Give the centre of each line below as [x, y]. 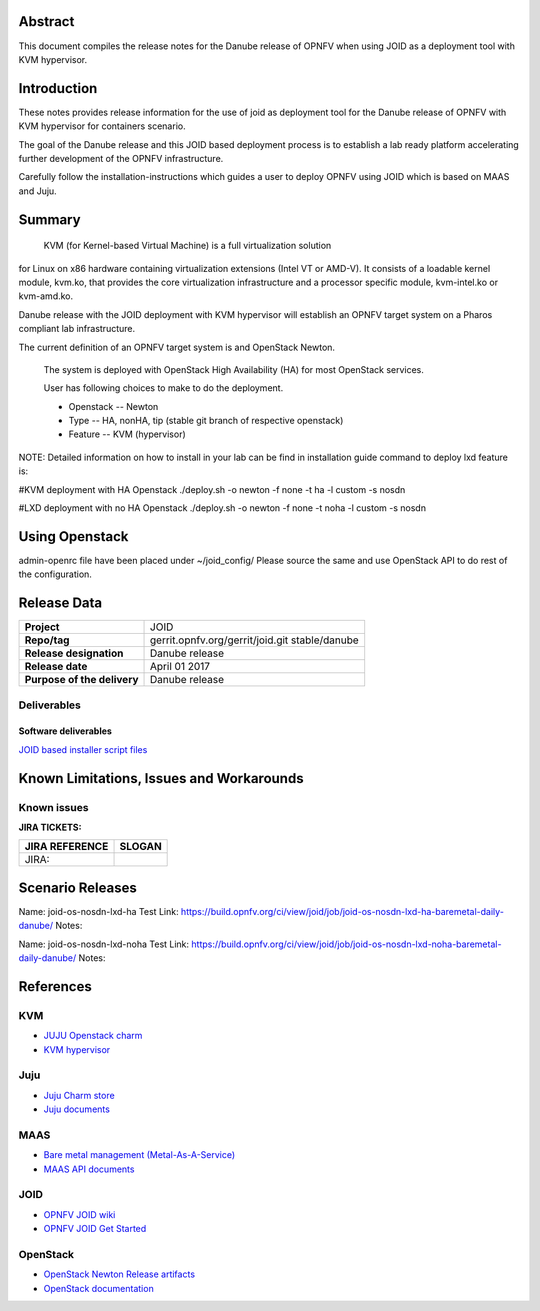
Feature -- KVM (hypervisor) [127, 434]
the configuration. [55, 574]
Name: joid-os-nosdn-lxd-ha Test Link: [98, 911]
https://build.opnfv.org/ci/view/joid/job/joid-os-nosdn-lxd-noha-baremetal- [346, 944]
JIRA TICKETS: [50, 827]
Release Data [60, 603]
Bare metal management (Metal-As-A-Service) [139, 1155]
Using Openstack [73, 536]
